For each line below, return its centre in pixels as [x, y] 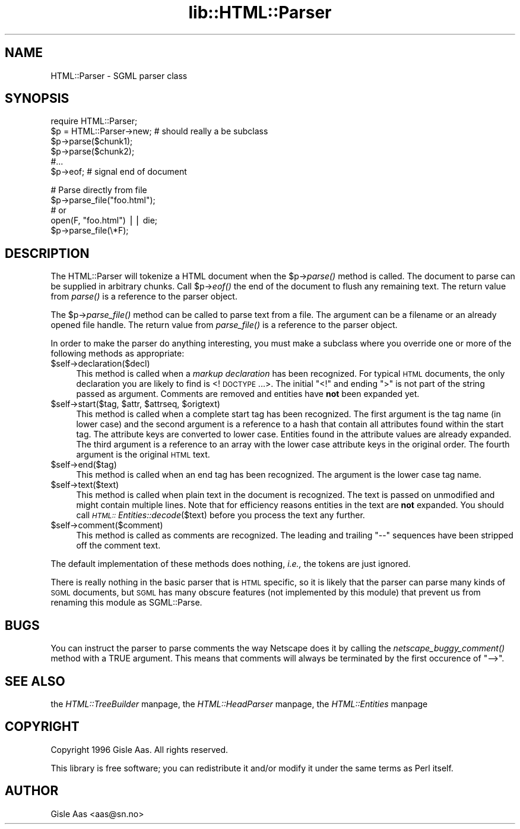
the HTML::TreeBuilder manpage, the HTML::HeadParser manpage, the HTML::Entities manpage [239, 704]
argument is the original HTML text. [143, 455]
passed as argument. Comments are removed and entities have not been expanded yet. [248, 394]
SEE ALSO [35, 681]
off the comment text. [118, 546]
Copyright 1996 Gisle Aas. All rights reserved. [139, 749]
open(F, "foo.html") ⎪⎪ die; [104, 220]
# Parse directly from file [99, 190]
